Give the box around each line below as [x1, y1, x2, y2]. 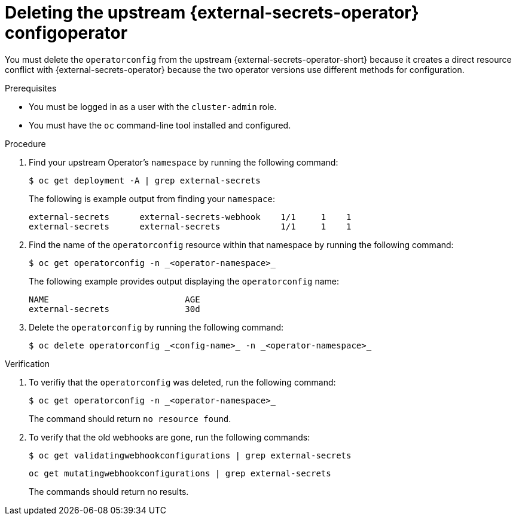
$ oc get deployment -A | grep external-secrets [29, 175, 261, 185]
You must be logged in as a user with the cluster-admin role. [29, 101, 277, 112]
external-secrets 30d [29, 304, 200, 314]
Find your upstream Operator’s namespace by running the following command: [29, 157, 338, 167]
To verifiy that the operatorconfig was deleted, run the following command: [29, 377, 336, 387]
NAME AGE [29, 294, 200, 304]
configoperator [5, 23, 128, 43]
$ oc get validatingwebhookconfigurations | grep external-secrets [29, 450, 352, 460]
